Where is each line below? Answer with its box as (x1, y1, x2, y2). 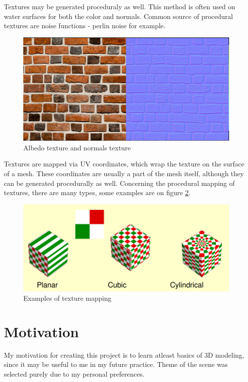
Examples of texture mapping (23, 293, 112, 303)
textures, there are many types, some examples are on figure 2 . (4, 187, 191, 198)
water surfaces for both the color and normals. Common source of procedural (4, 11, 233, 21)
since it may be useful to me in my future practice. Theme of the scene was (4, 359, 228, 369)
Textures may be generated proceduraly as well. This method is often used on (4, 1, 235, 11)
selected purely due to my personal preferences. (4, 369, 145, 379)
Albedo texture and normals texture (23, 142, 131, 152)
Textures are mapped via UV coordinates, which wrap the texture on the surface (4, 159, 245, 169)
